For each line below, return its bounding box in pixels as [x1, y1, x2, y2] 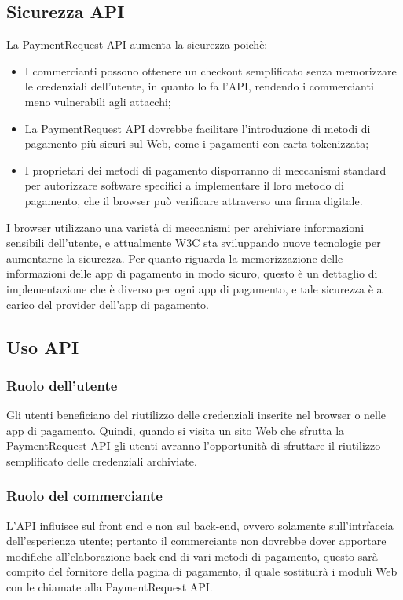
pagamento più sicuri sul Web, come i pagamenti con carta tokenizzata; [24, 135, 369, 152]
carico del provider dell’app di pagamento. [6, 296, 209, 312]
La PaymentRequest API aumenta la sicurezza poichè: [6, 36, 268, 53]
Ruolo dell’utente [6, 375, 118, 395]
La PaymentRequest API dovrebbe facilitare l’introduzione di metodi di [24, 120, 371, 136]
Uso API [6, 334, 79, 359]
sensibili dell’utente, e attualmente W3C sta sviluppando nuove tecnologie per [6, 234, 381, 251]
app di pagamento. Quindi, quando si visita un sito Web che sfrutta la [6, 421, 345, 438]
